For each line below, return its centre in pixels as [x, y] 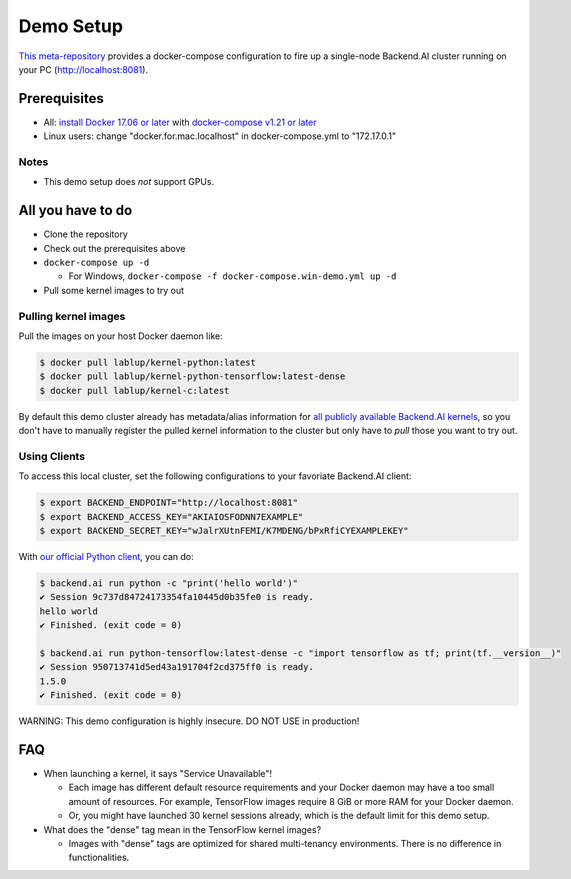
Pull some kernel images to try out [114, 290]
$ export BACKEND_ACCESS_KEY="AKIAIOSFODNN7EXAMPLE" [171, 516]
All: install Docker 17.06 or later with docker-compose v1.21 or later [180, 122]
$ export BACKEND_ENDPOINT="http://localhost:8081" [169, 503]
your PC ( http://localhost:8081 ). [83, 69]
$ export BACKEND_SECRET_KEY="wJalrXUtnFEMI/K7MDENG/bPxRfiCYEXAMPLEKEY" [224, 531]
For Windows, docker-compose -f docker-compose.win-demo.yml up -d [232, 276]
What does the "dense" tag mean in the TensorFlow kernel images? [182, 829]
